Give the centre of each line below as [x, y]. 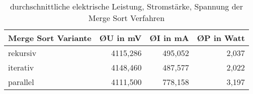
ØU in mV [120, 38]
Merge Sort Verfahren [126, 18]
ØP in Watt [221, 38]
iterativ [21, 67]
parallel [21, 82]
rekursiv [22, 53]
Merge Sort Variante [50, 38]
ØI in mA [169, 38]
